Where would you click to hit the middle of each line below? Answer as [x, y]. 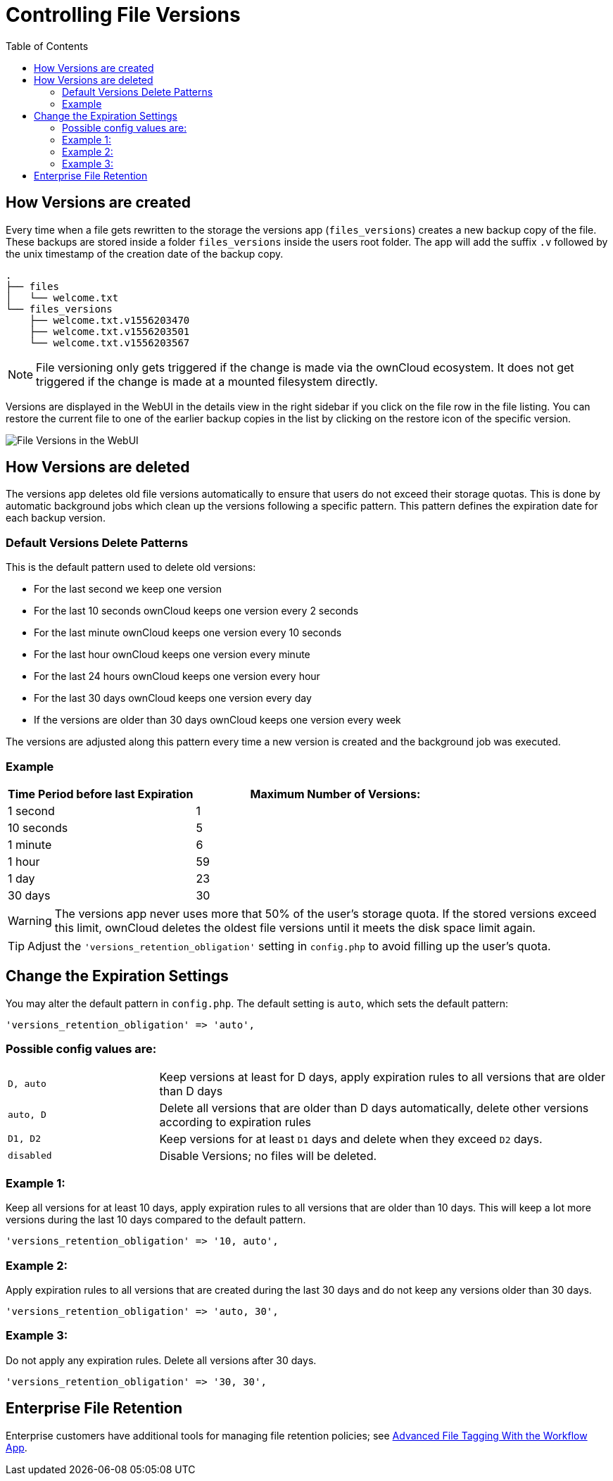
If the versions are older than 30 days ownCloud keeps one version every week [217, 720]
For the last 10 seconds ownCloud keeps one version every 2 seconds [196, 611]
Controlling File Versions [123, 15]
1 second [31, 811]
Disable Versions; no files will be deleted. [268, 1155]
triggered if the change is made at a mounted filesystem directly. [207, 381]
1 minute [30, 844]
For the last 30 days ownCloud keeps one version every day [173, 698]
